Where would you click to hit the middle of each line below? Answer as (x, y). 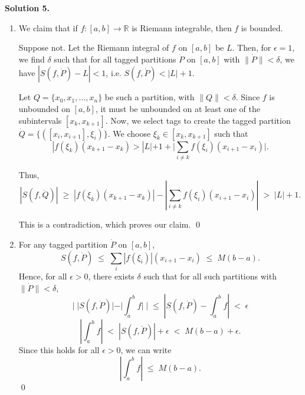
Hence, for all (43, 276)
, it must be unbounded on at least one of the (178, 108)
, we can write (146, 350)
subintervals (40, 120)
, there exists (111, 276)
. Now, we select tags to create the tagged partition (198, 120)
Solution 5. (27, 8)
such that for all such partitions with (210, 276)
